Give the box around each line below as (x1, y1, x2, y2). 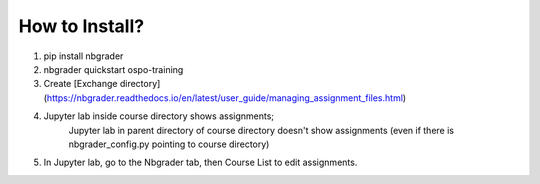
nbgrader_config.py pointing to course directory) (68, 138, 270, 150)
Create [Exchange (43, 78, 118, 90)
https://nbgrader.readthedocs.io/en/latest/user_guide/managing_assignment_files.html (46, 91, 404, 104)
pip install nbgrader (43, 50, 124, 62)
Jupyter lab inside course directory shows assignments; (43, 110, 275, 122)
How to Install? (18, 15, 145, 37)
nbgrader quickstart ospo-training (43, 63, 184, 75)
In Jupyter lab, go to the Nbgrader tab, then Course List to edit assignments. (43, 156, 358, 169)
